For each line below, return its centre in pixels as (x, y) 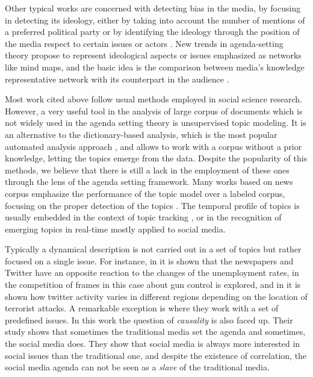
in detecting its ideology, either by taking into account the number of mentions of (155, 20)
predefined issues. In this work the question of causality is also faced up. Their (149, 319)
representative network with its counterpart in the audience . (117, 79)
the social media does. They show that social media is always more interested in (153, 344)
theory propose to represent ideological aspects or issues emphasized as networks (153, 55)
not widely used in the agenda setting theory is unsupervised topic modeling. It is (156, 123)
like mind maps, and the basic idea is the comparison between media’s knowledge (155, 67)
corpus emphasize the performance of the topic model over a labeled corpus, (145, 193)
